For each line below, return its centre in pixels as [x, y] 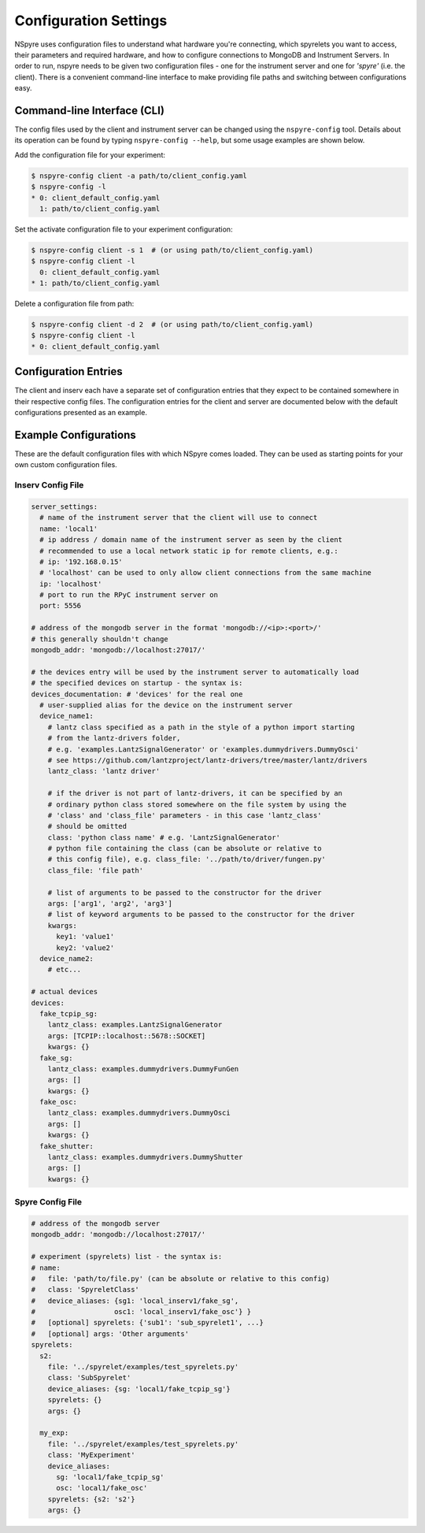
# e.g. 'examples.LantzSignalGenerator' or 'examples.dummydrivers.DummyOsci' [203, 749]
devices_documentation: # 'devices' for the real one [137, 694]
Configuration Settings [91, 20]
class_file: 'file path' [96, 870]
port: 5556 [61, 606]
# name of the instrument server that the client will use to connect [179, 518]
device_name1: [67, 716]
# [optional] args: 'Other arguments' [110, 1334]
